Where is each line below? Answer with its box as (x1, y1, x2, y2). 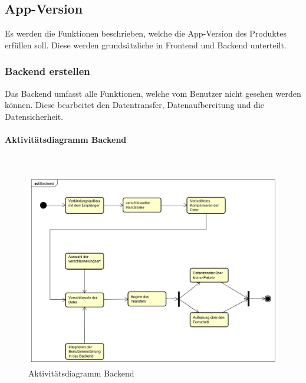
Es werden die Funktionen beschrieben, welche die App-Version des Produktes (5, 27, 287, 40)
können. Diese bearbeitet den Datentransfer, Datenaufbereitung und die (5, 99, 265, 111)
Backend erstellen (5, 64, 90, 78)
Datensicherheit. (5, 110, 64, 122)
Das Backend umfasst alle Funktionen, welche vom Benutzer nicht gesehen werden (5, 87, 301, 99)
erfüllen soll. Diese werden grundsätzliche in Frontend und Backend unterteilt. (5, 38, 287, 51)
